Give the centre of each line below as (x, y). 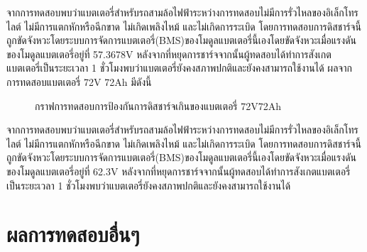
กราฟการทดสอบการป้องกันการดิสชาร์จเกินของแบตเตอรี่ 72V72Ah (158, 105)
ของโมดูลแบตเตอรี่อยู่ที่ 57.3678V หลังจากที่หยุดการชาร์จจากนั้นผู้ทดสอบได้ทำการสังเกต (169, 54)
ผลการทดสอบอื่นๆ (73, 234)
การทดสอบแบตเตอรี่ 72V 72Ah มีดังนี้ (79, 81)
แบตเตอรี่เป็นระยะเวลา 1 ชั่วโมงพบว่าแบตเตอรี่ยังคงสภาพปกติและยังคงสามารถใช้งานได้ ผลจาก (179, 68)
